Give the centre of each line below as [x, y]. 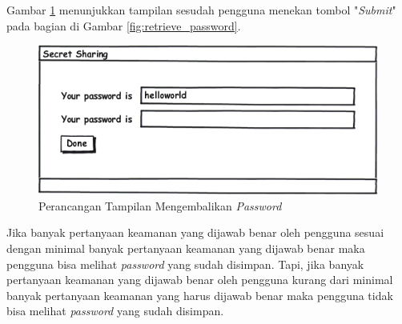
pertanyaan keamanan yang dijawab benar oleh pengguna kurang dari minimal [200, 280]
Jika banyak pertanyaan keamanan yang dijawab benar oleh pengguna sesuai [195, 232]
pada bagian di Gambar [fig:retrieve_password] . [124, 25]
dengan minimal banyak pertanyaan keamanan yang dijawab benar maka [186, 248]
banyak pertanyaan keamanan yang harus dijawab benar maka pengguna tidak [200, 295]
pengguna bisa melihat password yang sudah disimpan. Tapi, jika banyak [185, 264]
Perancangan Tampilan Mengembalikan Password [160, 205]
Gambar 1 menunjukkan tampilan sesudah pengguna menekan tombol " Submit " [201, 10]
